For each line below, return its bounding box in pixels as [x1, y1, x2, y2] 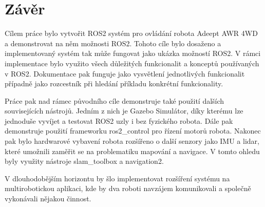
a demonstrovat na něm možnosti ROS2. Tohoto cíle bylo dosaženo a [5, 37, 221, 48]
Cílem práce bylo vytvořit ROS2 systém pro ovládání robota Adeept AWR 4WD [5, 28, 258, 39]
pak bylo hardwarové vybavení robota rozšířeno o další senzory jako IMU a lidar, [5, 136, 259, 146]
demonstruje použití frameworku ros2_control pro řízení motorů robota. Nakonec [5, 125, 261, 136]
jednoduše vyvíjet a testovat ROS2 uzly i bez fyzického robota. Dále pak [5, 115, 233, 126]
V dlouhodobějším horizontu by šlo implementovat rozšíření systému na [5, 173, 230, 183]
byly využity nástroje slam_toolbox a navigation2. [5, 156, 164, 166]
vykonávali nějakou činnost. [5, 193, 91, 204]
